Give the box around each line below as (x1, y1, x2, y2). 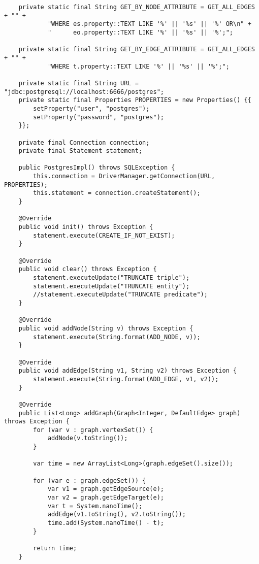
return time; (33, 545, 77, 552)
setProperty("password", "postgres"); (33, 113, 164, 121)
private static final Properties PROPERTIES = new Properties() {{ (18, 96, 251, 104)
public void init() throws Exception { (18, 223, 153, 231)
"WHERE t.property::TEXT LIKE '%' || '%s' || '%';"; (47, 62, 230, 70)
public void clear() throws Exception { (18, 266, 157, 273)
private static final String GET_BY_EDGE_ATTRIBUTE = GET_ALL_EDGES (18, 46, 255, 53)
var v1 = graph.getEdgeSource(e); (47, 485, 164, 493)
